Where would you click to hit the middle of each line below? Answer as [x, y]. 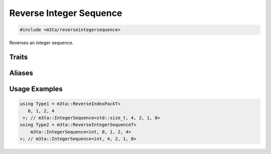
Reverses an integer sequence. [41, 43]
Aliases [21, 73]
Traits [19, 57]
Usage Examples [36, 89]
